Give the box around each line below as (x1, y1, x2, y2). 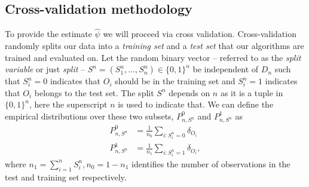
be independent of (192, 63, 259, 75)
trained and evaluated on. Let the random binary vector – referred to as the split (5, 51, 301, 63)
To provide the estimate (5, 27, 92, 40)
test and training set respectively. (5, 170, 127, 183)
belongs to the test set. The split (34, 86, 154, 99)
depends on (169, 86, 210, 99)
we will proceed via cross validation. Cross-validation (103, 27, 296, 40)
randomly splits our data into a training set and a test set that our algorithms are (5, 39, 304, 52)
